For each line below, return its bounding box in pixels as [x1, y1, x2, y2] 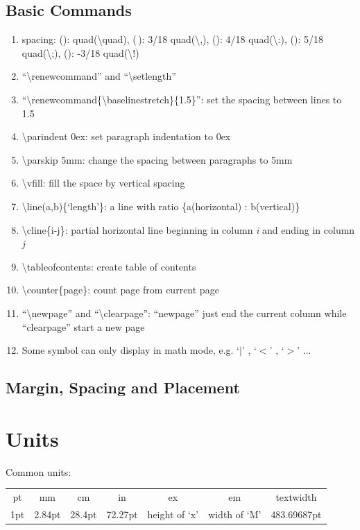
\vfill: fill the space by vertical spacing [22, 176, 185, 190]
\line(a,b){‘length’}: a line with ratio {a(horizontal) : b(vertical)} [22, 198, 300, 213]
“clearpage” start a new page [22, 319, 145, 334]
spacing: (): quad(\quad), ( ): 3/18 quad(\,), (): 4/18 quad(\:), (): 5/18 [22, 32, 323, 46]
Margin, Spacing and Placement [6, 377, 240, 398]
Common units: [6, 464, 71, 479]
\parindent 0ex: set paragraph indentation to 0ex [22, 129, 231, 144]
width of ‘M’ [208, 506, 262, 521]
